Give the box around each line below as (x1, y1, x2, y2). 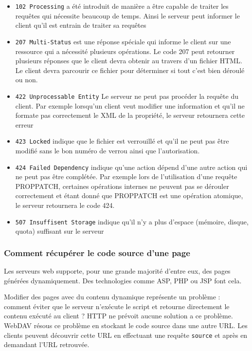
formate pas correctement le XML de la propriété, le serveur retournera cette (15, 110, 245, 120)
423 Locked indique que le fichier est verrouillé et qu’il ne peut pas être (15, 136, 229, 146)
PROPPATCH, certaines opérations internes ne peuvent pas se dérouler (15, 181, 229, 191)
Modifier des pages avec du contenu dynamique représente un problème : (4, 292, 220, 302)
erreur (15, 119, 34, 129)
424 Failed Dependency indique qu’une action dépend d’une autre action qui (15, 162, 248, 172)
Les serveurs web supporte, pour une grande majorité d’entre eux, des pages (4, 266, 231, 276)
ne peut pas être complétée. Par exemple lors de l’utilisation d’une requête (15, 171, 237, 182)
